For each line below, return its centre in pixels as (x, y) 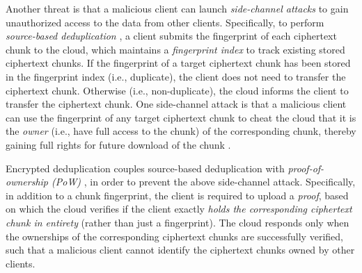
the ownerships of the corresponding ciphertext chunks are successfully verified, (174, 236)
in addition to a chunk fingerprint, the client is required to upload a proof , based (177, 195)
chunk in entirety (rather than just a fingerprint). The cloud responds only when (178, 222)
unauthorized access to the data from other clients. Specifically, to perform (165, 22)
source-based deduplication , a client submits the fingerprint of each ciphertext (171, 36)
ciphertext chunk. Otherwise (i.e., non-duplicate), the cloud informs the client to (177, 90)
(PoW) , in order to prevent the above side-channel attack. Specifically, (204, 182)
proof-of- (306, 168)
